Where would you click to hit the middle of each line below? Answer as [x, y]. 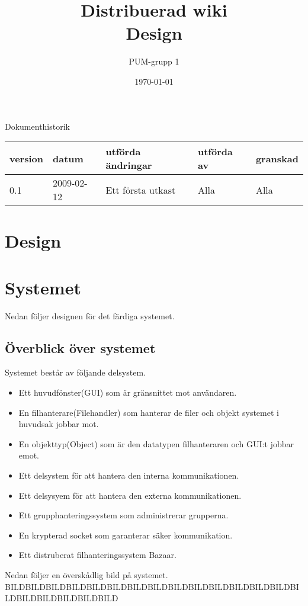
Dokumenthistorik [37, 126]
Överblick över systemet [80, 347]
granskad [277, 158]
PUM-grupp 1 [154, 61]
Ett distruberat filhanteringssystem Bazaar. [97, 555]
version [27, 158]
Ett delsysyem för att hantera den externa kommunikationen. [130, 495]
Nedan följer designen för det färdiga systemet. [90, 315]
